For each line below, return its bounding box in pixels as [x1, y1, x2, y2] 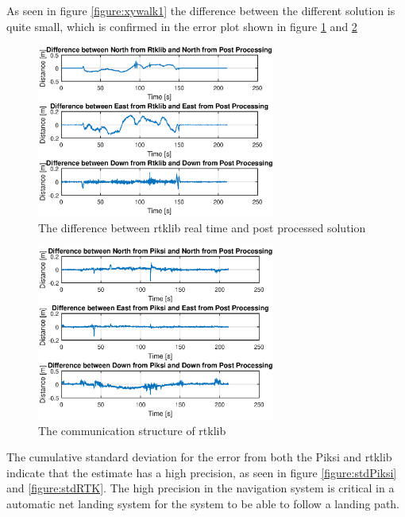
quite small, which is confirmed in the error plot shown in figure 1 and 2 [6, 17, 357, 34]
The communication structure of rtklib [38, 422, 226, 438]
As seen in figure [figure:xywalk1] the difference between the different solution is [6, 2, 395, 18]
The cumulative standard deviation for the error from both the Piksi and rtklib [6, 449, 392, 465]
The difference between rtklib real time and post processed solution [38, 219, 366, 235]
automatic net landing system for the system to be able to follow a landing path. [6, 495, 400, 511]
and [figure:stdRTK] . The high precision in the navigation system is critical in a [6, 480, 395, 496]
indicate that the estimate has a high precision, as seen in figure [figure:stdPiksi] [6, 464, 397, 480]
